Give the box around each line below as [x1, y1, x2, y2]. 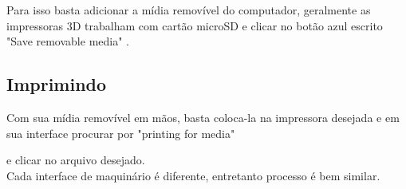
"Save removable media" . [6, 33, 129, 49]
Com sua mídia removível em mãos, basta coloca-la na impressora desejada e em [6, 108, 400, 125]
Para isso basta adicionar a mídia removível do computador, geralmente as [6, 2, 371, 18]
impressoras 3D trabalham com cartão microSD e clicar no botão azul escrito [6, 17, 383, 33]
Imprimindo [6, 72, 107, 96]
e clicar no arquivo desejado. [6, 152, 145, 168]
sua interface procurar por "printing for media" [6, 124, 235, 141]
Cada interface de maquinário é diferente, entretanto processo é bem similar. [6, 167, 380, 183]
